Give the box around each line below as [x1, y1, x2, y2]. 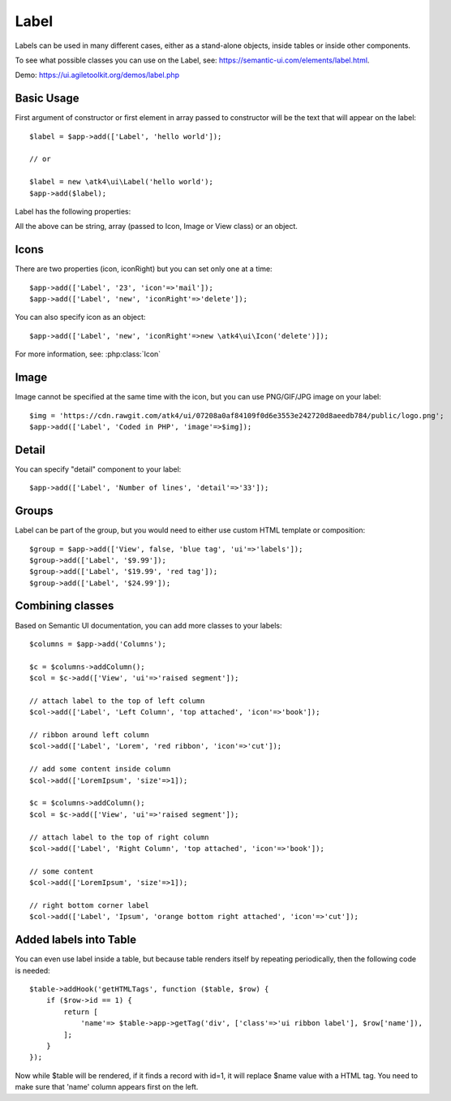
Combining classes [15, 599, 114, 613]
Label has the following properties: [15, 206, 131, 216]
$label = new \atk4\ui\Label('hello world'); [29, 177, 214, 187]
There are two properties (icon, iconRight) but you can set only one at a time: [15, 264, 273, 274]
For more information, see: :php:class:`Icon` [15, 349, 161, 359]
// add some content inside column [29, 764, 171, 774]
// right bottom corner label [29, 900, 150, 909]
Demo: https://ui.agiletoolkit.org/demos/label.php [15, 70, 180, 80]
